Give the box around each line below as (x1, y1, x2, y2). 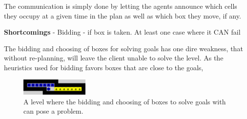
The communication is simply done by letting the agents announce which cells (4, 1, 237, 11)
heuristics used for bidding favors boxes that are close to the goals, (4, 62, 204, 72)
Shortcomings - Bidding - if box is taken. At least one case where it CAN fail (4, 27, 241, 37)
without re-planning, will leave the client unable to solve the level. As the (4, 53, 224, 63)
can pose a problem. (23, 106, 83, 116)
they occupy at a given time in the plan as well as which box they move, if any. (4, 10, 241, 20)
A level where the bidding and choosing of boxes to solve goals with (23, 96, 226, 106)
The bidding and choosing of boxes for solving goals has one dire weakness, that (4, 43, 243, 53)
